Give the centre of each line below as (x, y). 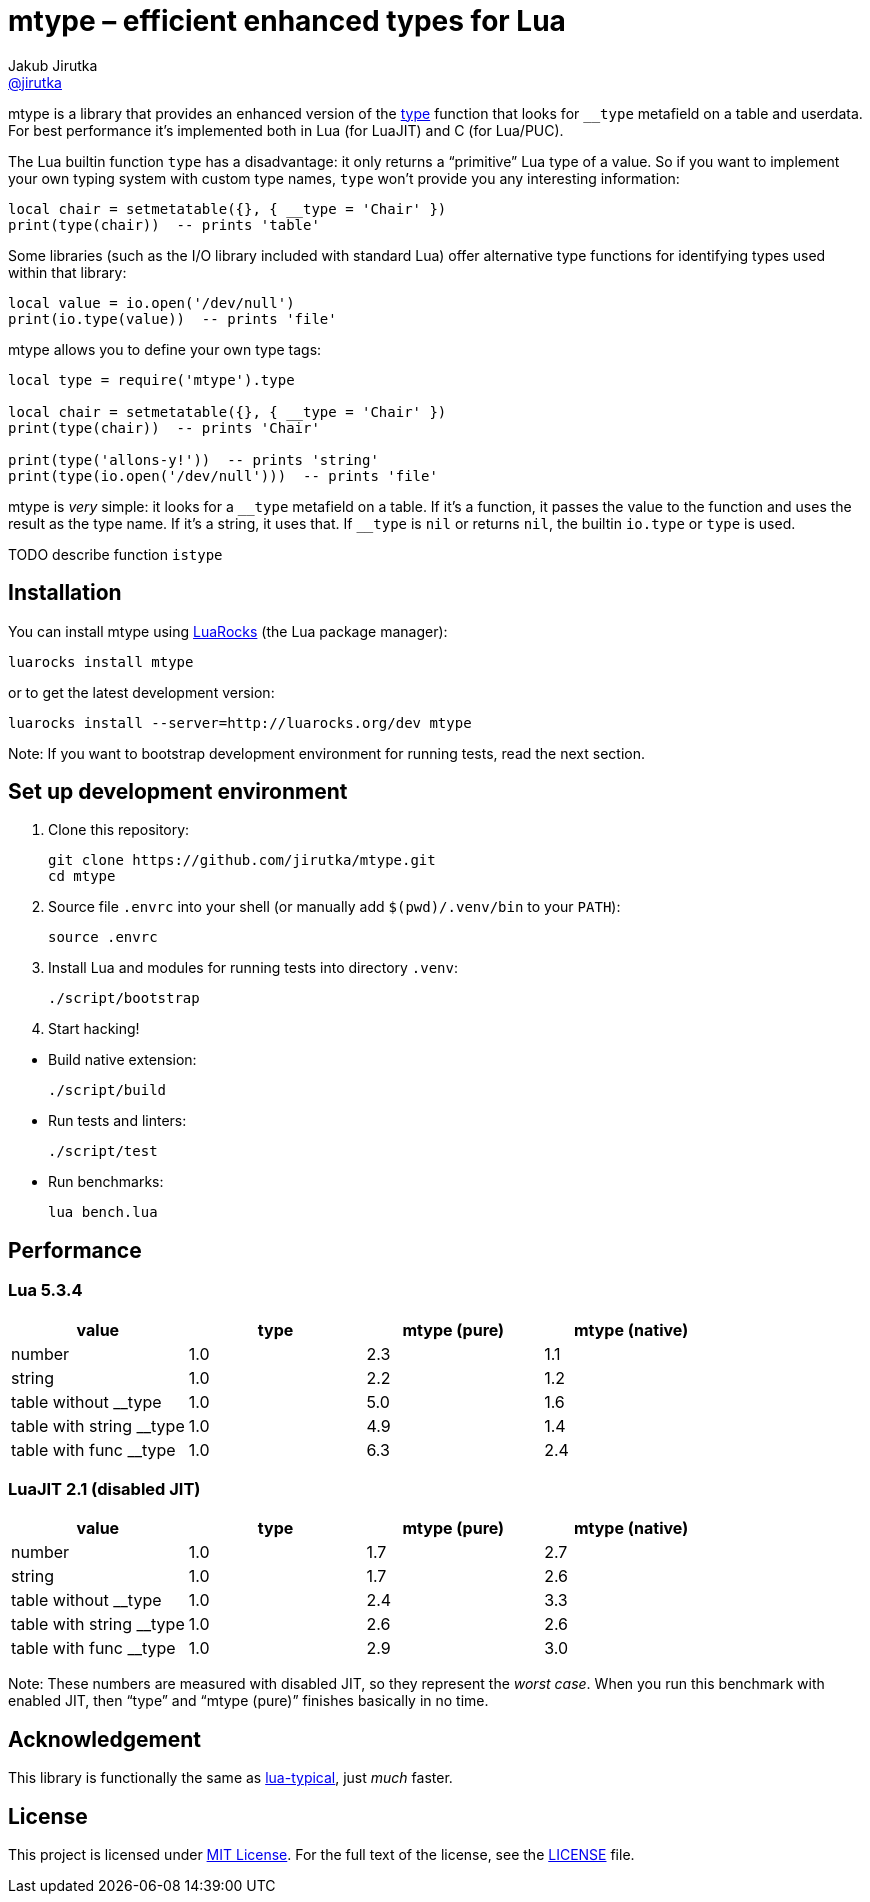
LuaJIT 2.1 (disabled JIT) (104, 1489)
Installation (65, 593)
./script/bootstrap (124, 998)
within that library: (67, 272)
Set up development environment (178, 792)
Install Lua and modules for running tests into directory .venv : (253, 968)
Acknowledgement (104, 1739)
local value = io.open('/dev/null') (151, 302)
